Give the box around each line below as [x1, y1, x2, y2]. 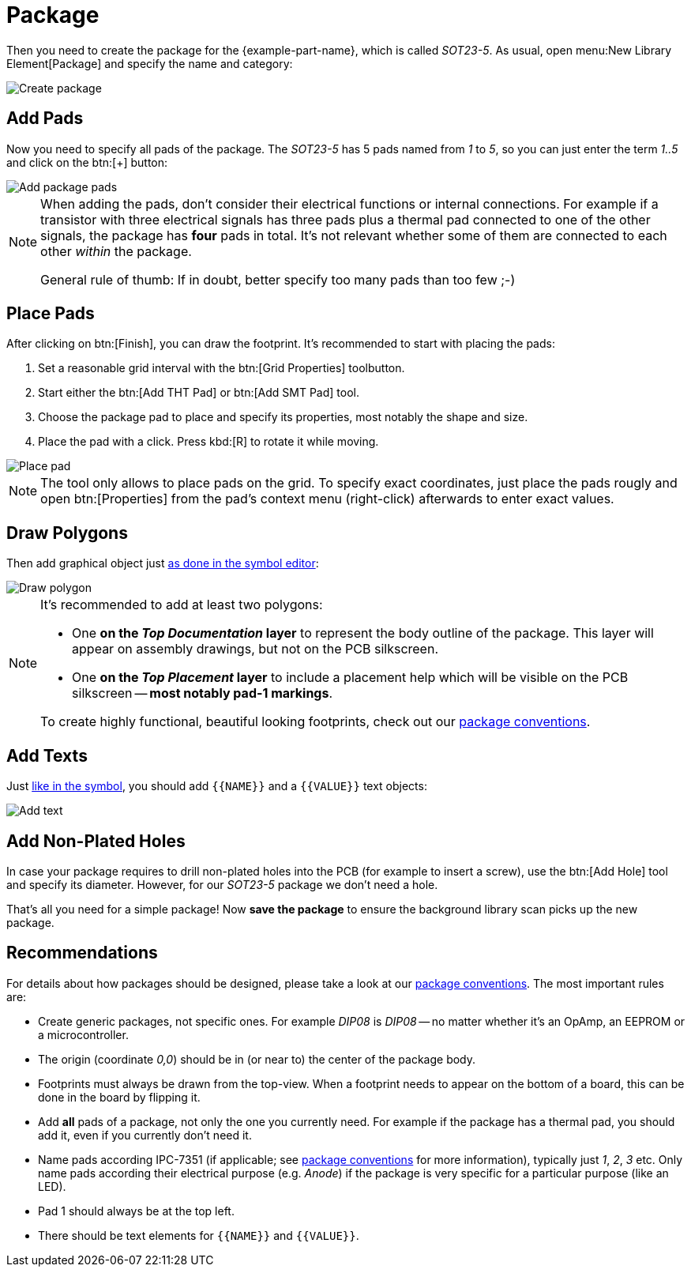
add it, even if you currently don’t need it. [38, 1128, 252, 1142]
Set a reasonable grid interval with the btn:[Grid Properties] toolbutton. [38, 361, 405, 375]
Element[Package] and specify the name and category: [6, 56, 293, 70]
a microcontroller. [38, 1027, 129, 1041]
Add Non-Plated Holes [6, 830, 186, 851]
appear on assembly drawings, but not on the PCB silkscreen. [72, 641, 438, 657]
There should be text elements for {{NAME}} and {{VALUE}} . [38, 1228, 359, 1242]
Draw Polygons [6, 522, 128, 543]
